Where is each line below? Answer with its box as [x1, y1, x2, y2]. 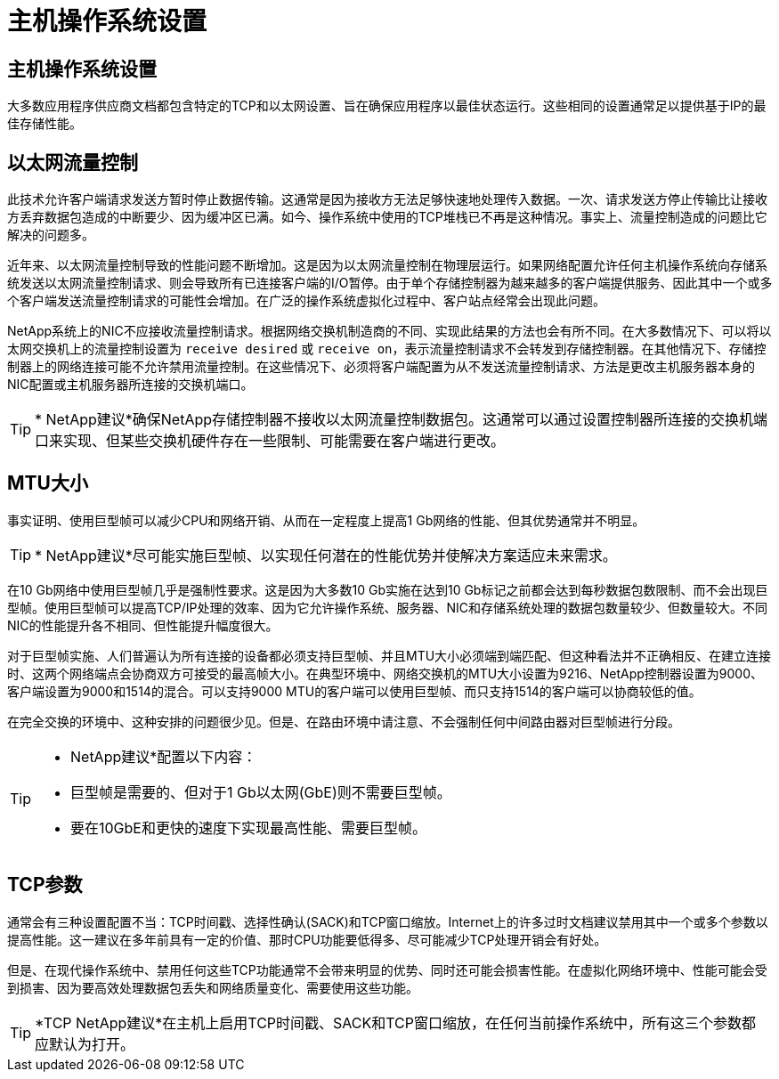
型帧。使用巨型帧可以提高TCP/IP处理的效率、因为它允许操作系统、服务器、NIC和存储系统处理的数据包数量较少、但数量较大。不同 [7, 599, 768, 615]
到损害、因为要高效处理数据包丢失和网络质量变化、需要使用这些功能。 [7, 979, 418, 995]
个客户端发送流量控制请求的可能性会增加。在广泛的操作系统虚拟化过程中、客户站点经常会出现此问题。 [7, 293, 605, 309]
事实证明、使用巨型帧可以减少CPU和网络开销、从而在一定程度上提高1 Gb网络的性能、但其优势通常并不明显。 [7, 512, 645, 528]
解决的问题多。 [7, 227, 94, 243]
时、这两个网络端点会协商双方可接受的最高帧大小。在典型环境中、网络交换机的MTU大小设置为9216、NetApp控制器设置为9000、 [7, 665, 763, 681]
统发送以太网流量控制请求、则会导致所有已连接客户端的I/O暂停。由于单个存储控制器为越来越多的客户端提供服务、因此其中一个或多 [7, 275, 773, 291]
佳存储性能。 [7, 116, 82, 132]
